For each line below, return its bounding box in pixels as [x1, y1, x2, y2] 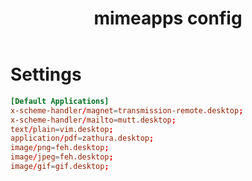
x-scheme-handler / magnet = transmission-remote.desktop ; [10, 105, 244, 116]
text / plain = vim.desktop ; [10, 124, 114, 134]
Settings [10, 63, 82, 86]
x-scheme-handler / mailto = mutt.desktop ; [10, 115, 177, 125]
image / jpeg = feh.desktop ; [10, 152, 114, 162]
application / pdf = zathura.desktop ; [10, 133, 155, 144]
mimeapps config [93, 7, 243, 30]
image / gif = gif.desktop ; [10, 162, 110, 172]
